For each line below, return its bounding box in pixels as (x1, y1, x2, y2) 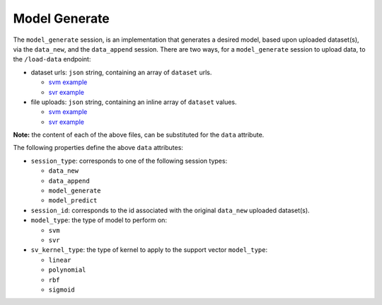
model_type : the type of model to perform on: (30, 216, 168, 224)
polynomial (48, 266, 86, 274)
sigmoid (48, 285, 76, 294)
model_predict (48, 197, 98, 205)
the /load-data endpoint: (13, 55, 91, 64)
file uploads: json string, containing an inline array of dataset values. (30, 98, 237, 106)
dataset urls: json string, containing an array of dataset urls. (30, 68, 212, 76)
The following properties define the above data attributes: (13, 144, 184, 152)
